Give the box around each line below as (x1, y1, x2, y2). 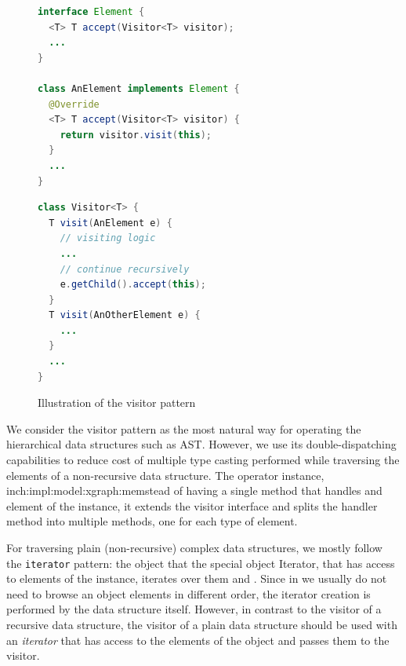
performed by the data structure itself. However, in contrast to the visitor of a (6, 601, 382, 617)
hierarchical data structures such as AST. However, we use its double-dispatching (6, 436, 397, 452)
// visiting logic (60, 232, 156, 244)
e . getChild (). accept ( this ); (60, 279, 206, 291)
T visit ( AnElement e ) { (49, 217, 172, 229)
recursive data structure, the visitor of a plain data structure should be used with (6, 617, 397, 633)
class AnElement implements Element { (38, 82, 240, 94)
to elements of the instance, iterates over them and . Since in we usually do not (6, 570, 387, 587)
